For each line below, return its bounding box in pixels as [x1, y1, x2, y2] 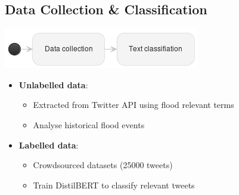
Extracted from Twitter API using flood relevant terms [33, 98, 234, 111]
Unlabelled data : [18, 78, 88, 91]
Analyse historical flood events [33, 118, 145, 131]
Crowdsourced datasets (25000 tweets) [33, 159, 173, 171]
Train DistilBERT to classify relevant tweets [33, 178, 195, 191]
